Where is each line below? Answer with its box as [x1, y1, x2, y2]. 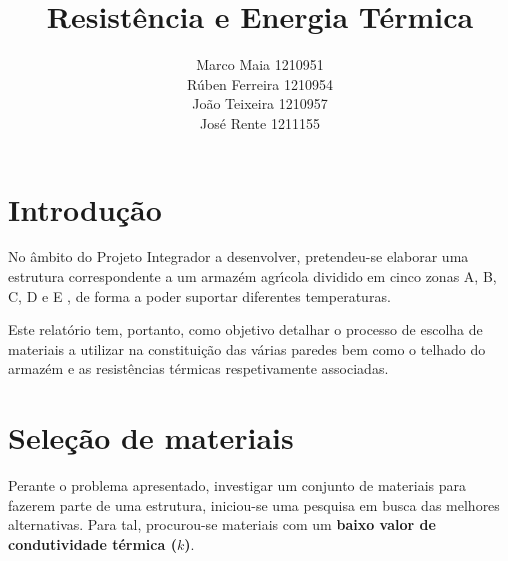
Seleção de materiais [8, 417, 294, 458]
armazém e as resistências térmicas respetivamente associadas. [8, 358, 389, 379]
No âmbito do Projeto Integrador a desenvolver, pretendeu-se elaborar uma [8, 246, 469, 267]
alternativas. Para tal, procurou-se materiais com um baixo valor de [8, 514, 436, 535]
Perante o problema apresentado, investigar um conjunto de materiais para [8, 475, 466, 496]
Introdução [8, 188, 162, 229]
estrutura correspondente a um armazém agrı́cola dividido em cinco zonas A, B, [8, 266, 497, 287]
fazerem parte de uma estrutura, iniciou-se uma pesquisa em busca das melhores [8, 494, 500, 515]
